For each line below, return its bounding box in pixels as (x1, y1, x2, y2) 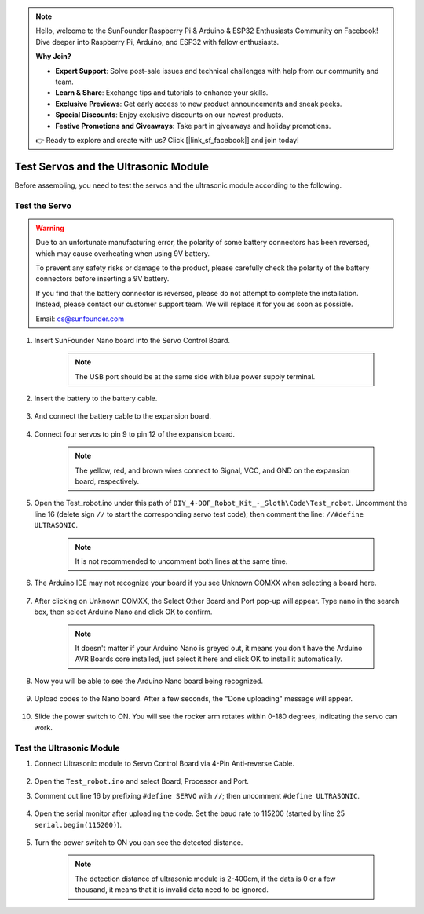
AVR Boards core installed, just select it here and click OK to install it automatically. (75, 654, 343, 664)
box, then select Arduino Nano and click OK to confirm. (34, 607, 213, 616)
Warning (35, 223, 64, 232)
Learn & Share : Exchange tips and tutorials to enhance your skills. (55, 88, 269, 97)
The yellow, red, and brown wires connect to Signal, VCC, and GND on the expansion (75, 466, 350, 475)
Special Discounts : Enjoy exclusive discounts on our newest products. (55, 110, 284, 119)
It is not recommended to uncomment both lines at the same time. (75, 556, 288, 565)
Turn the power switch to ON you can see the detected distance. (34, 837, 243, 847)
